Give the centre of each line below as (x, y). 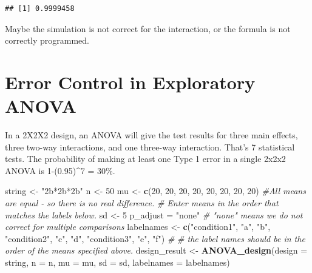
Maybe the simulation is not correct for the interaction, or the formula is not (148, 28)
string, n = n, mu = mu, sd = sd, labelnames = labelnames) (117, 262)
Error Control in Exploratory (130, 82)
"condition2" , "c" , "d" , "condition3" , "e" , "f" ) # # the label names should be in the (155, 238)
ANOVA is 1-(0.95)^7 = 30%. (60, 170)
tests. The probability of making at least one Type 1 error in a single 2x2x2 (145, 159)
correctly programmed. (47, 40)
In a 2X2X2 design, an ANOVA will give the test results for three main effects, (151, 135)
